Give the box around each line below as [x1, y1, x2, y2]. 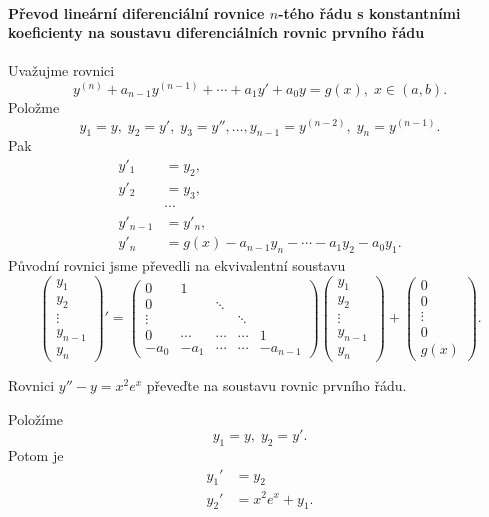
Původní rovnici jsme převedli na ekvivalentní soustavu [8, 255, 346, 275]
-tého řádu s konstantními [278, 2, 461, 23]
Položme [8, 97, 60, 117]
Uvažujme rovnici [8, 60, 115, 81]
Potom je [8, 444, 64, 465]
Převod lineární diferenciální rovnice [8, 2, 265, 23]
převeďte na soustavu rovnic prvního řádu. [146, 375, 407, 395]
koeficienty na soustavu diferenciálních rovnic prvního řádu [8, 22, 425, 43]
